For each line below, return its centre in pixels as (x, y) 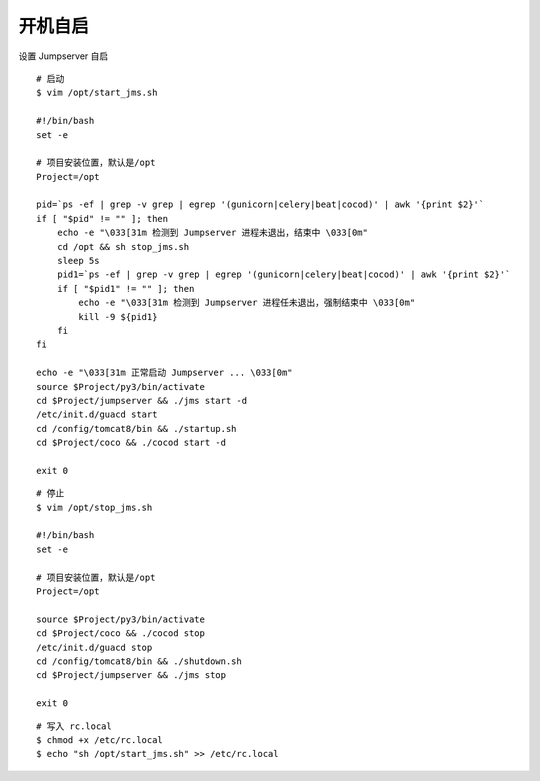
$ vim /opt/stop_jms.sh (94, 507)
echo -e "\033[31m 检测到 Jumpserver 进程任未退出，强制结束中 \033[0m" (247, 303)
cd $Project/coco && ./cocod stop (120, 633)
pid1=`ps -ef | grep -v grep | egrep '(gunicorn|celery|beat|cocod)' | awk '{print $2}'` (283, 274)
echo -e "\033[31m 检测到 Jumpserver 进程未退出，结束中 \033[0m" (212, 233)
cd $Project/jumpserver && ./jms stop (131, 675)
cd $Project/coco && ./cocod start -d (131, 443)
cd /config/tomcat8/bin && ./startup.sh (136, 428)
